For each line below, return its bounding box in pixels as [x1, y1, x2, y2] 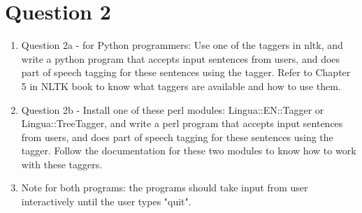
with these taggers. [21, 156, 103, 171]
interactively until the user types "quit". [21, 194, 191, 209]
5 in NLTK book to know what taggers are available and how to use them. [21, 78, 341, 93]
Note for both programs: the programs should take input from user [21, 180, 308, 195]
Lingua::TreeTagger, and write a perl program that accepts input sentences [21, 116, 343, 131]
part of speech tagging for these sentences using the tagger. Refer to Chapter [21, 65, 351, 80]
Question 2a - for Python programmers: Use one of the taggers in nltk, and [21, 38, 343, 52]
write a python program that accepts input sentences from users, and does [21, 51, 340, 66]
